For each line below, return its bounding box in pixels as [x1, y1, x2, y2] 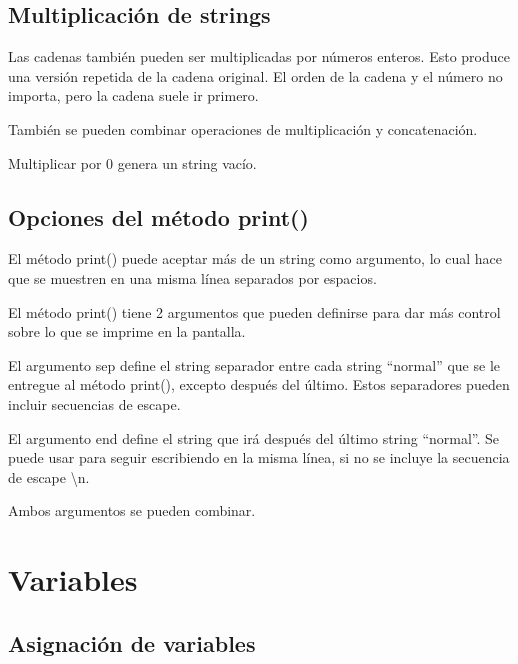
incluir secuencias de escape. [8, 393, 181, 414]
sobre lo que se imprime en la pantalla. [8, 321, 246, 342]
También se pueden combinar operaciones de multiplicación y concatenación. [8, 118, 478, 139]
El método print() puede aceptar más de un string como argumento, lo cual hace [8, 248, 502, 269]
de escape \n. [8, 466, 90, 487]
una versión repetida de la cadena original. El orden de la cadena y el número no [8, 65, 503, 86]
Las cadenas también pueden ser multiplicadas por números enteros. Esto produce [8, 46, 510, 67]
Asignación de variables [8, 627, 256, 658]
